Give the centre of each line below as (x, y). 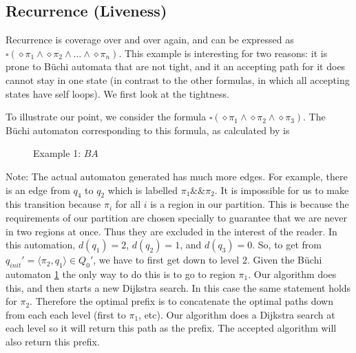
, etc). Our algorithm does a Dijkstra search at (237, 314)
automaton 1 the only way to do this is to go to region (121, 274)
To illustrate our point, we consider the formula (106, 117)
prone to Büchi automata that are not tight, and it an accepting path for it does (176, 66)
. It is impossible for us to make (282, 190)
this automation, (41, 245)
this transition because (53, 204)
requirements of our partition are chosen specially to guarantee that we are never (176, 217)
